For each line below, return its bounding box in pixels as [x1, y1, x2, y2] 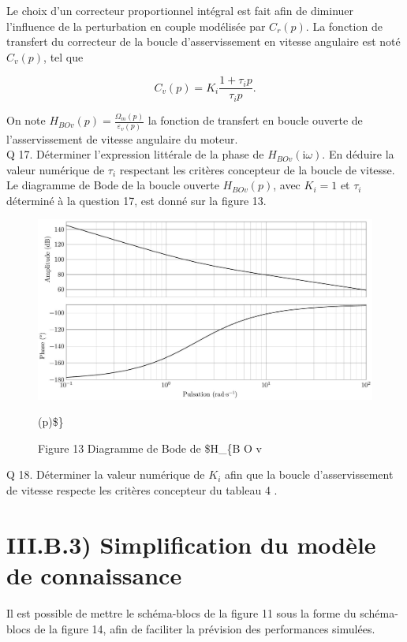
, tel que [43, 48, 84, 65]
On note [6, 112, 46, 129]
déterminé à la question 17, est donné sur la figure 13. [6, 192, 267, 208]
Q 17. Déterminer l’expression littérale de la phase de [6, 146, 264, 162]
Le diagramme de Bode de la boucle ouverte [6, 177, 219, 193]
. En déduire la [322, 146, 394, 162]
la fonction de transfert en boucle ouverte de [147, 112, 363, 129]
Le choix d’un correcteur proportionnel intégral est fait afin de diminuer [6, 2, 354, 18]
